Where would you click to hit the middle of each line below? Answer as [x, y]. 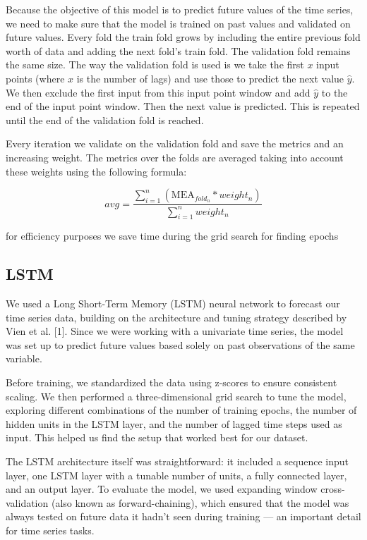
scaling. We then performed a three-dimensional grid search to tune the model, [176, 396]
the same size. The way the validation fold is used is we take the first [155, 65]
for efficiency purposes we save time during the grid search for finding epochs [172, 236]
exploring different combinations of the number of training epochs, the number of [181, 410]
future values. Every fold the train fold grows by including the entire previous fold [183, 37]
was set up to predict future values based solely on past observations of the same [180, 344]
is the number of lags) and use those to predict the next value [210, 78]
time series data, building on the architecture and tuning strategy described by [176, 317]
